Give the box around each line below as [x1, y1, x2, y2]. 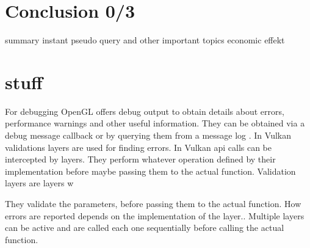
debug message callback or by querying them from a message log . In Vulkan [5, 129, 292, 142]
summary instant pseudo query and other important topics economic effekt [5, 34, 285, 46]
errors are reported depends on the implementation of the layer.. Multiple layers [5, 209, 305, 222]
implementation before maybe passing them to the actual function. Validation [5, 164, 296, 177]
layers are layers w [5, 177, 74, 189]
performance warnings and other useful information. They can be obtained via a [5, 117, 305, 129]
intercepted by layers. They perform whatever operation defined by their [5, 153, 276, 166]
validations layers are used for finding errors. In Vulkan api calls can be [5, 140, 272, 153]
